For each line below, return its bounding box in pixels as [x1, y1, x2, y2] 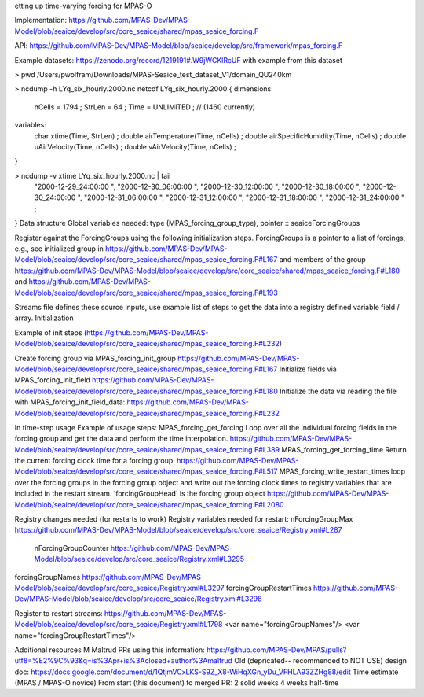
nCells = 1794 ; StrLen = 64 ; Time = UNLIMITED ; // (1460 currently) [34, 102, 255, 112]
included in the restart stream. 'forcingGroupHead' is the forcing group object [14, 489, 266, 499]
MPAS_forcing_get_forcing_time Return [281, 444, 408, 454]
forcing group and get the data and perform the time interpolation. [14, 433, 228, 444]
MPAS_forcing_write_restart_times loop [279, 467, 406, 476]
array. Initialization [14, 313, 74, 323]
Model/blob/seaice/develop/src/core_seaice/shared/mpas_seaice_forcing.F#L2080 [14, 500, 284, 509]
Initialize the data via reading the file [280, 386, 397, 396]
